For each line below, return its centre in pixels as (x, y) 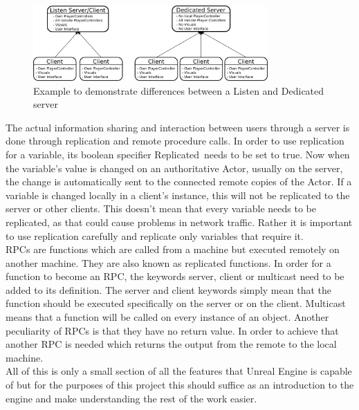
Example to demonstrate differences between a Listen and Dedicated (179, 90)
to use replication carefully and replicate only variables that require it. (155, 235)
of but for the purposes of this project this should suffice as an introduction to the (180, 385)
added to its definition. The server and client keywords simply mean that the (168, 289)
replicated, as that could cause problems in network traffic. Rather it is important (179, 222)
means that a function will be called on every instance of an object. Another (167, 317)
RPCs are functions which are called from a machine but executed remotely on (173, 249)
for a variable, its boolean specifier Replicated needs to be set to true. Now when (178, 154)
